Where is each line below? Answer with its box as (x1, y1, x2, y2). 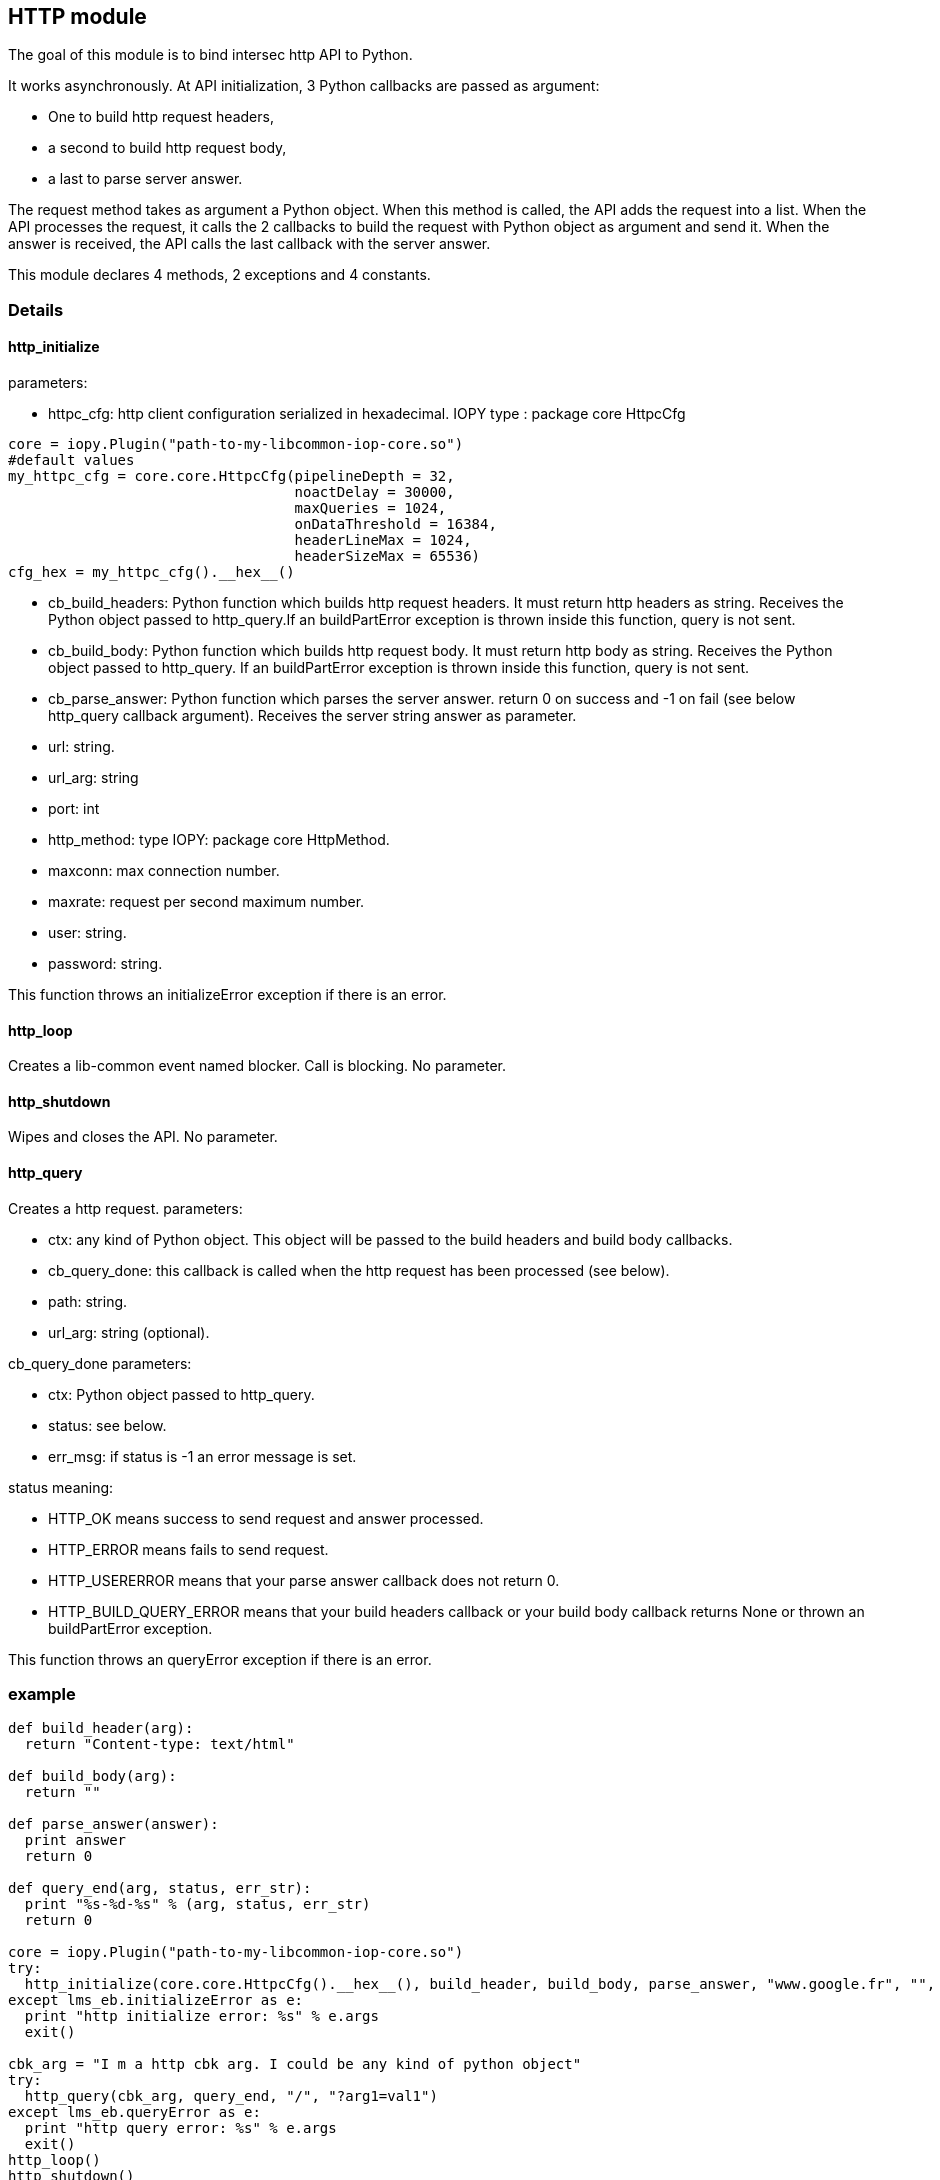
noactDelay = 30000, (294, 484, 455, 501)
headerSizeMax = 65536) (294, 548, 481, 565)
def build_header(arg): (8, 1720, 194, 1737)
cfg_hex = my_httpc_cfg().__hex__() (8, 564, 295, 581)
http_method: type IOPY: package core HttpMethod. (48, 831, 390, 849)
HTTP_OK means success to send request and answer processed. (48, 1509, 484, 1527)
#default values (8, 452, 135, 469)
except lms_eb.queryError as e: (8, 2104, 261, 2121)
